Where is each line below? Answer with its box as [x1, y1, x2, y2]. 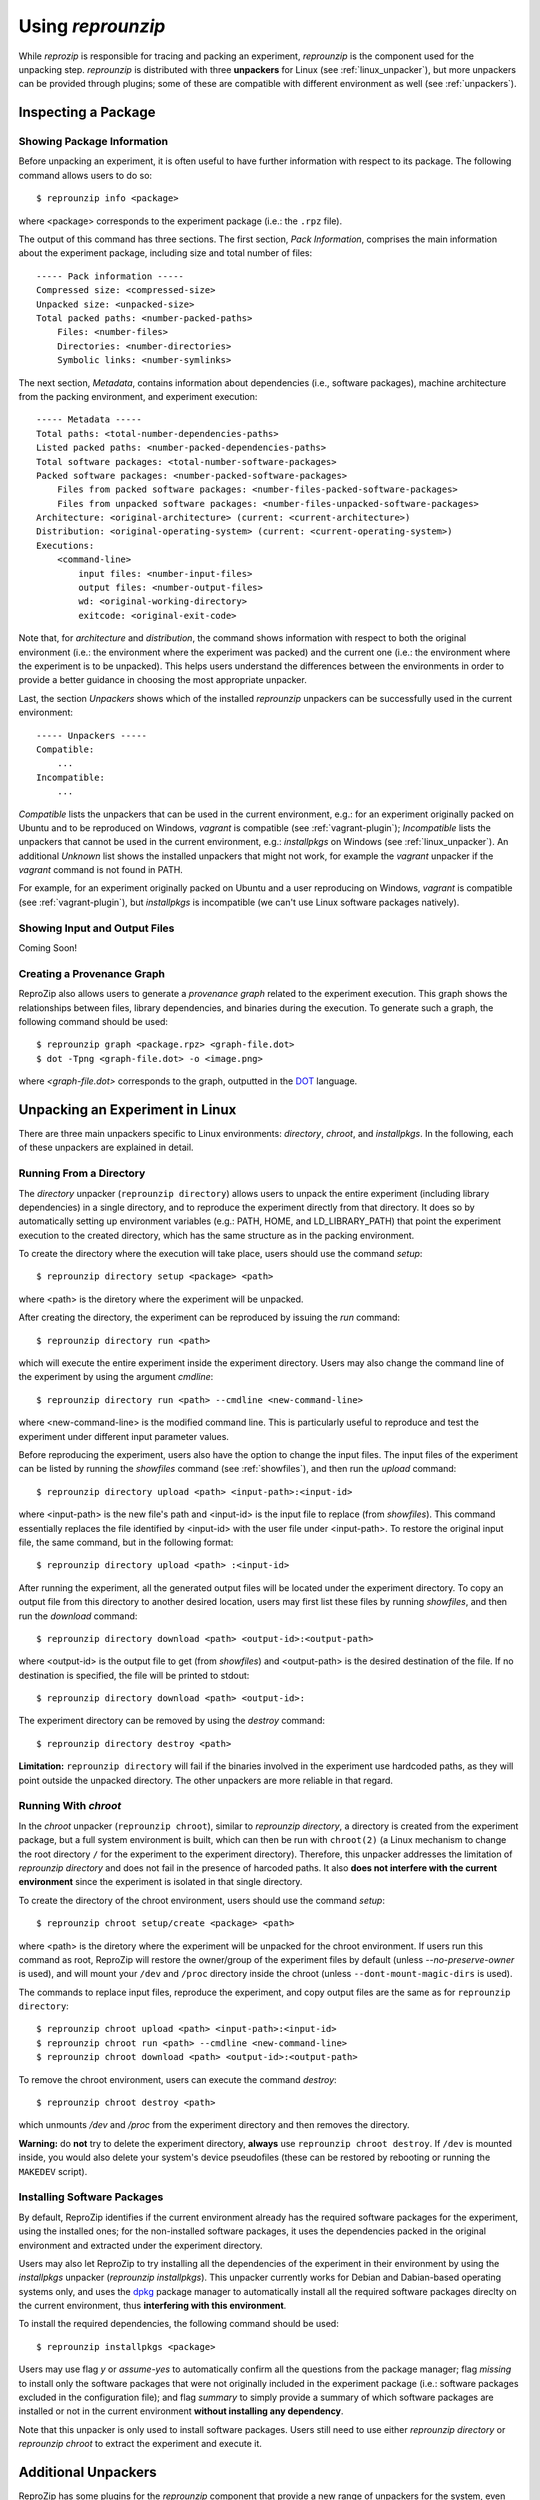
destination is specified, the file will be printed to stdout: [18, 1669, 250, 1681]
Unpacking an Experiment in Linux [18, 1101, 237, 1118]
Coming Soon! [18, 941, 78, 954]
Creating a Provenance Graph [18, 966, 165, 980]
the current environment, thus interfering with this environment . [18, 2300, 287, 2312]
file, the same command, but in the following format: [18, 1536, 234, 1548]
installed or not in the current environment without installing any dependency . [18, 2405, 344, 2417]
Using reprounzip [18, 15, 166, 37]
